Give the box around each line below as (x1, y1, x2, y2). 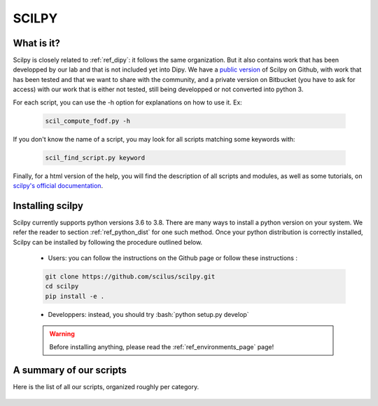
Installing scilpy (13, 200, 84, 212)
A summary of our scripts (13, 365, 127, 377)
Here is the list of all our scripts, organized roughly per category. (13, 383, 199, 391)
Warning (49, 330, 75, 338)
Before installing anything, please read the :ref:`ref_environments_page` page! (49, 342, 274, 351)
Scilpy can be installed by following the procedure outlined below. (13, 238, 203, 246)
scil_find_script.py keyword (45, 154, 146, 161)
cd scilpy (45, 283, 79, 290)
